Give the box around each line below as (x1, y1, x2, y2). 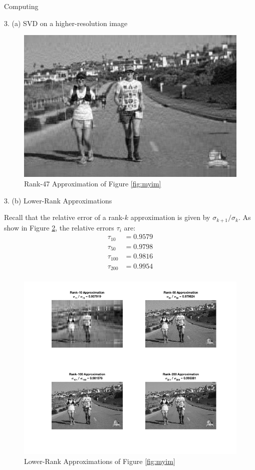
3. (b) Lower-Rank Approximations (4, 195, 112, 205)
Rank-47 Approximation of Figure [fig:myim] (24, 178, 161, 189)
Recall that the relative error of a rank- (4, 212, 125, 222)
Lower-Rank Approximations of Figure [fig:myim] (24, 456, 175, 466)
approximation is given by (130, 212, 210, 222)
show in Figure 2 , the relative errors (4, 222, 114, 232)
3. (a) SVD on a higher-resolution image (4, 18, 128, 28)
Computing (4, 1, 39, 11)
